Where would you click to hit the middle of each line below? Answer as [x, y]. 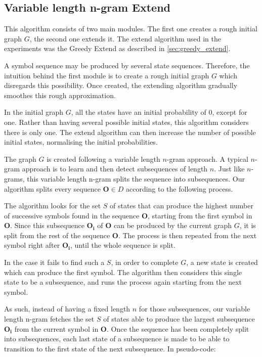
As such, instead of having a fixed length [67, 309]
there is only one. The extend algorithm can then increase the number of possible [130, 132]
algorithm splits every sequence [52, 188]
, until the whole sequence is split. [123, 245]
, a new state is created [222, 262]
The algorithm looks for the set [53, 206]
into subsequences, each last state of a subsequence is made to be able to [117, 339]
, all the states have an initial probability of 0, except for [159, 112]
